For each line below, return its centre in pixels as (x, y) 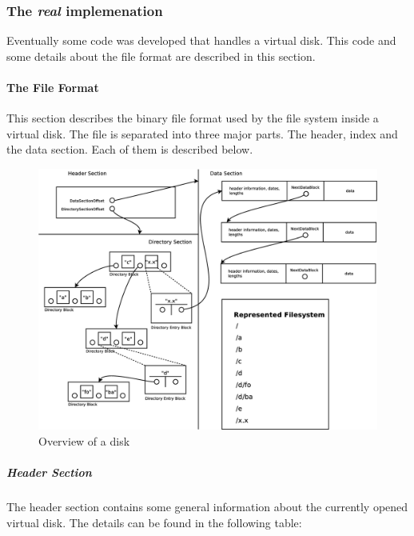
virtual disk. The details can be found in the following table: (154, 522)
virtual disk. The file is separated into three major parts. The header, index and (202, 133)
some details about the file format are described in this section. (161, 56)
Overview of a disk (84, 440)
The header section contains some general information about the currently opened (207, 507)
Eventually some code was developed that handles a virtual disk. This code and (201, 40)
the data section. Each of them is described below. (130, 149)
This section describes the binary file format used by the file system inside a (193, 118)
